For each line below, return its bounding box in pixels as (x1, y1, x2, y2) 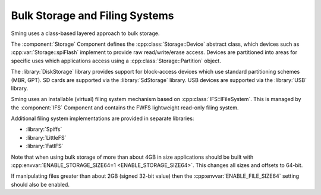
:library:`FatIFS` (26, 143, 64, 150)
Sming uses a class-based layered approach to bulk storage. (11, 30, 160, 37)
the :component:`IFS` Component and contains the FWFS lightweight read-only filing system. (11, 104, 239, 111)
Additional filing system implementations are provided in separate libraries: (11, 115, 194, 122)
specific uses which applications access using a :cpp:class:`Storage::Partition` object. (11, 57, 221, 64)
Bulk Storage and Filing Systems (11, 9, 174, 22)
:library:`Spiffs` (26, 125, 62, 133)
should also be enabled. (11, 181, 70, 188)
